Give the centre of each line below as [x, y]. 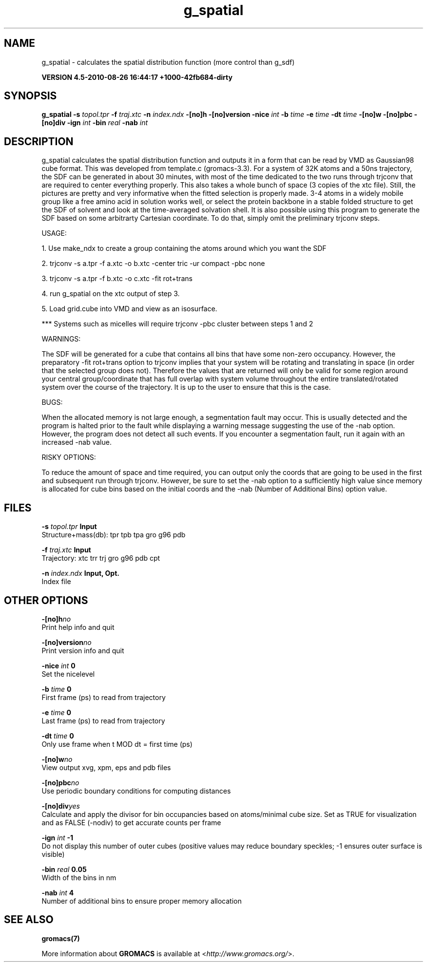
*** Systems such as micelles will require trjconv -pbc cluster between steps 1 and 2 [177, 324]
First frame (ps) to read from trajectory [104, 697]
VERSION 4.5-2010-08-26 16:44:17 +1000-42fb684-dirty [137, 77]
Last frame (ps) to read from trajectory [103, 720]
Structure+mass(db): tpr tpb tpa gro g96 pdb [114, 535]
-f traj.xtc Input [66, 550]
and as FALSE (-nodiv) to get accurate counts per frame [131, 822]
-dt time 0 [58, 736]
